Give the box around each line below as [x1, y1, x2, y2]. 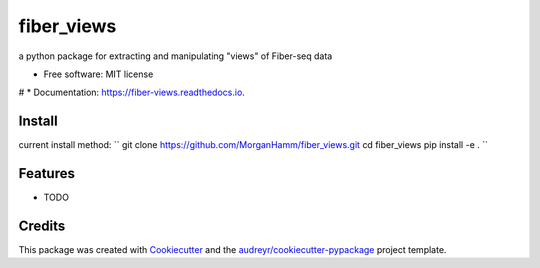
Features [18, 165, 75, 182]
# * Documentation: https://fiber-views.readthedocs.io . [18, 86, 245, 99]
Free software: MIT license [43, 68, 154, 80]
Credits [18, 217, 66, 234]
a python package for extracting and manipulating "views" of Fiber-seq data [18, 50, 333, 62]
